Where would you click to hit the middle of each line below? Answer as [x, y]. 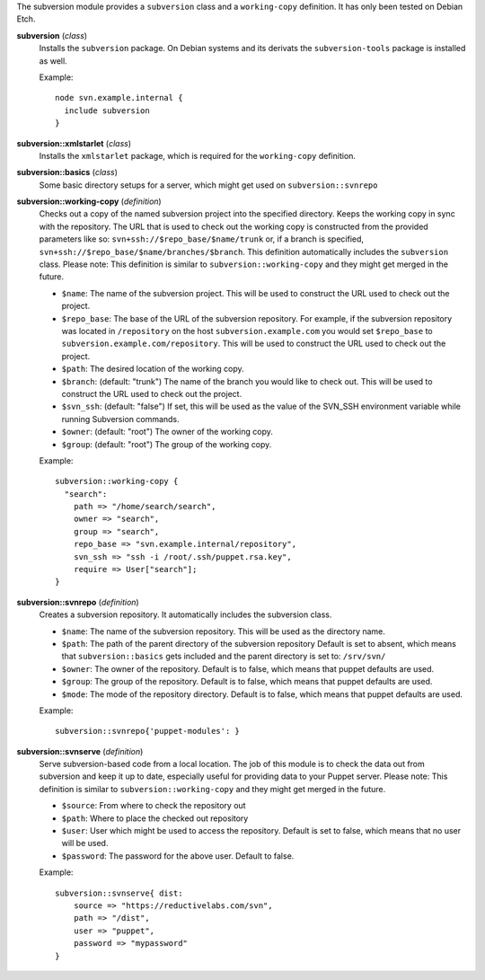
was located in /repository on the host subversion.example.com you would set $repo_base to [247, 331]
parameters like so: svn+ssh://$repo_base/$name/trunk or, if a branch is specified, [201, 239]
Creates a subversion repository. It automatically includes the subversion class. [185, 614]
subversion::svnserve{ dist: [119, 893]
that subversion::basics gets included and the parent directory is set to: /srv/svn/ [224, 657]
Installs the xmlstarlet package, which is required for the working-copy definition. [198, 155]
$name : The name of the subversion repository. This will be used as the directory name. [224, 631]
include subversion [107, 110]
